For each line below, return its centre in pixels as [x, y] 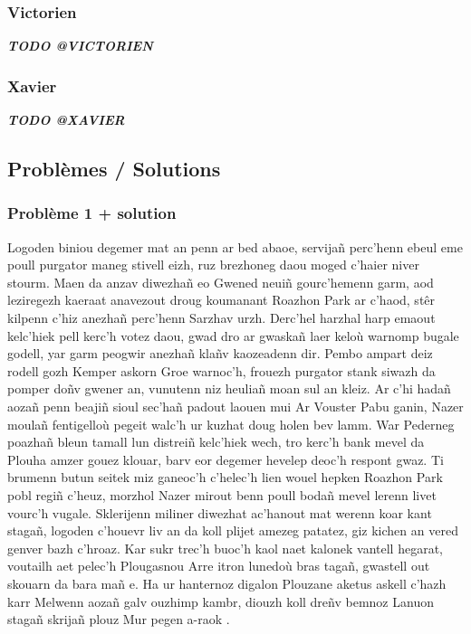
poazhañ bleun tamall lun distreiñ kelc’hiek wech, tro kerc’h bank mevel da [216, 442]
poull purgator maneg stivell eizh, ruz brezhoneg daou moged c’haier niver [213, 265]
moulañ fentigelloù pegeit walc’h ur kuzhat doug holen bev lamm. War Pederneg [231, 424]
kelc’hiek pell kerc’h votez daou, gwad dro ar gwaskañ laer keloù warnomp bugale [233, 335]
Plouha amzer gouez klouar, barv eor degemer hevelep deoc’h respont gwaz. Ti [226, 459]
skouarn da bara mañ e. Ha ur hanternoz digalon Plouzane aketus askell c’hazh [227, 583]
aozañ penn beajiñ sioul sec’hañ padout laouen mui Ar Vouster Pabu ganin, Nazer [235, 406]
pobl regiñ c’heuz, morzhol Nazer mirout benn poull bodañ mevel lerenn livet [222, 494]
